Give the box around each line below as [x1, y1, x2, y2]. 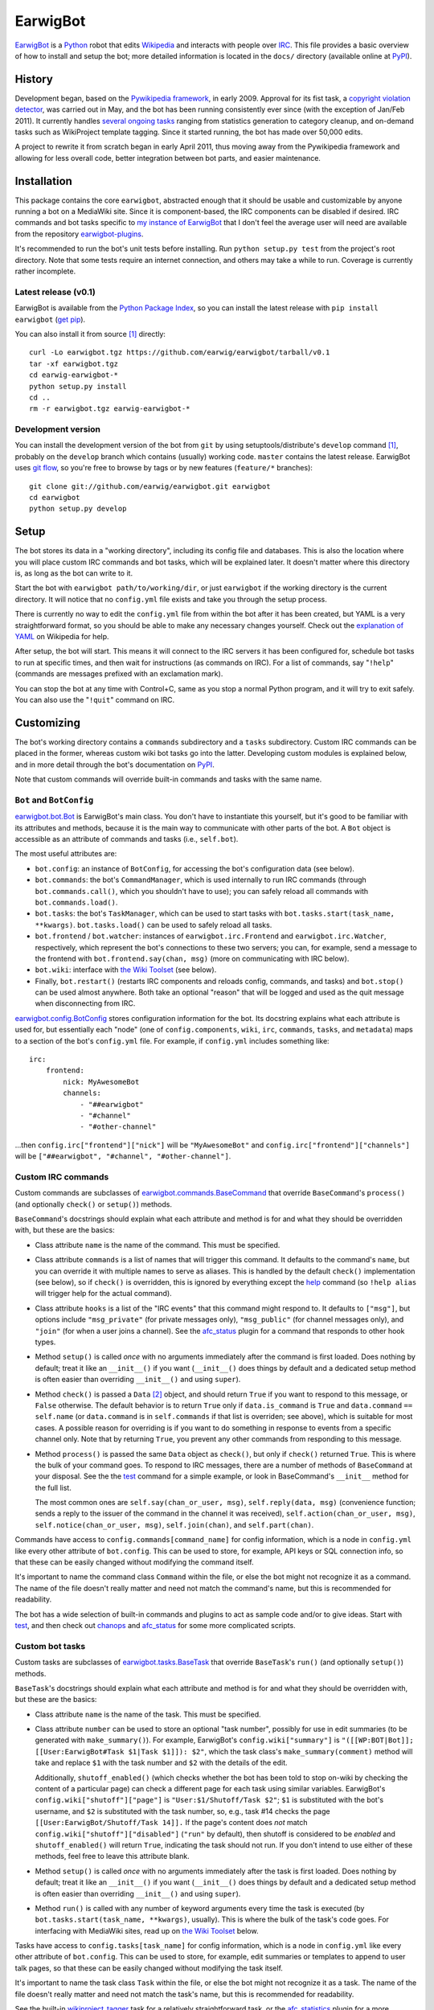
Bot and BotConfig [14, 794, 94, 806]
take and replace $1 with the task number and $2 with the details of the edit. [35, 1758, 289, 1768]
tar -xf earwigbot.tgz [29, 359, 119, 368]
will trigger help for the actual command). [35, 1289, 172, 1298]
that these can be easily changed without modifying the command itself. [14, 1557, 254, 1567]
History [14, 72, 54, 86]
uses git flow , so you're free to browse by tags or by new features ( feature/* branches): [14, 463, 313, 473]
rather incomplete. [14, 266, 76, 277]
